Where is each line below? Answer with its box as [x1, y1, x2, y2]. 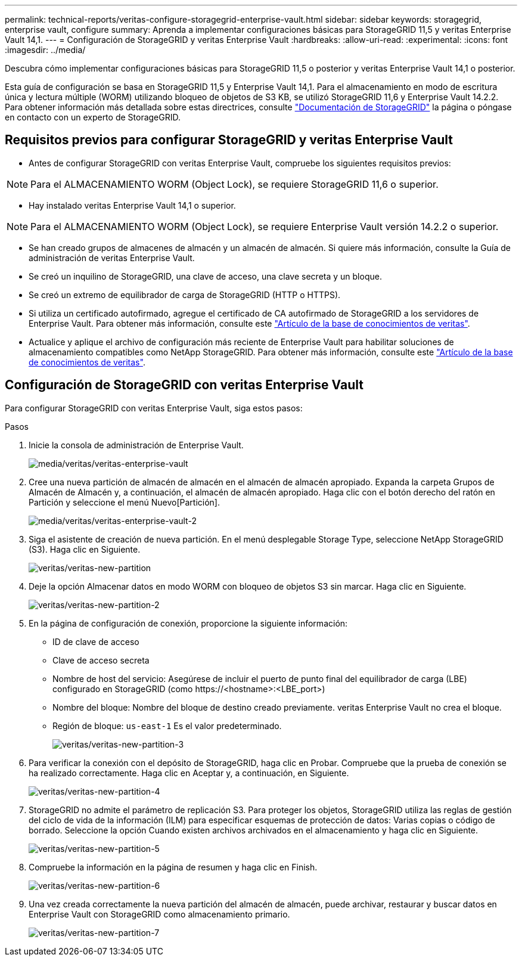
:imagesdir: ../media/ [5, 45, 86, 55]
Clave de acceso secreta [52, 655, 150, 665]
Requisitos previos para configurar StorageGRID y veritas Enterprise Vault [5, 132, 453, 148]
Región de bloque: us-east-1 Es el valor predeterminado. [52, 720, 282, 731]
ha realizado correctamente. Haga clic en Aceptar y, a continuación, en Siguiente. [29, 767, 349, 778]
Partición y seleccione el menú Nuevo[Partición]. [29, 497, 220, 507]
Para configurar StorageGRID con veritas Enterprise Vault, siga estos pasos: [5, 402, 303, 413]
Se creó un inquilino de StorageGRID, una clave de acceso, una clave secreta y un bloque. [29, 271, 382, 281]
